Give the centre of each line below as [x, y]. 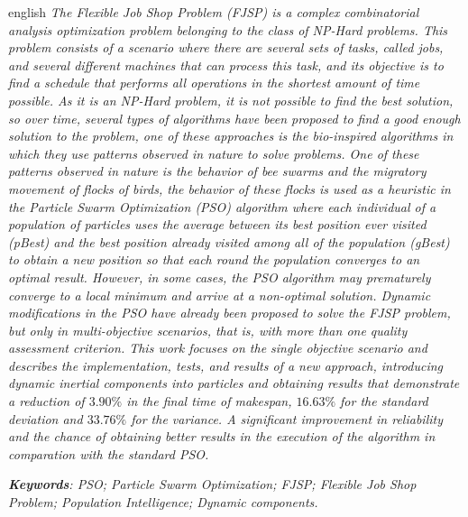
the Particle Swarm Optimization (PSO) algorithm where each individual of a [222, 206]
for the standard [384, 401]
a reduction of [46, 401]
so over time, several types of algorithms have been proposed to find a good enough [234, 118]
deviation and [46, 418]
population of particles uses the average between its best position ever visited [217, 224]
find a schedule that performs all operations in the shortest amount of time [214, 83]
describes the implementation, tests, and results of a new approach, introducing [225, 365]
